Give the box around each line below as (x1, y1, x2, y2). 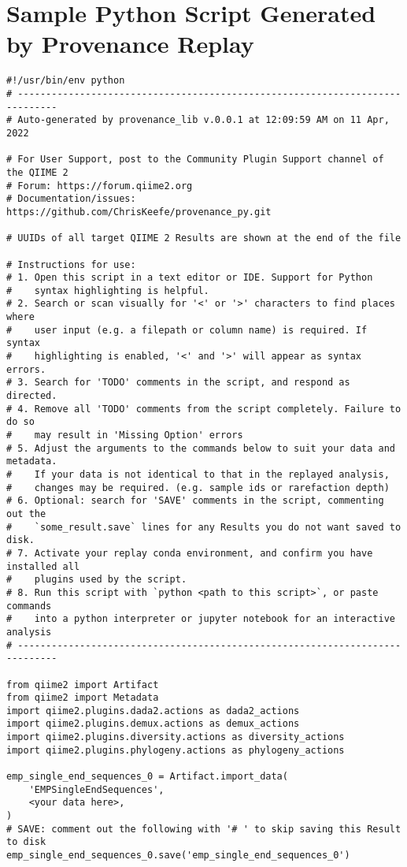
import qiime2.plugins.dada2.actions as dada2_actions (6, 705, 300, 716)
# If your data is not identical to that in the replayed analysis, (6, 469, 390, 480)
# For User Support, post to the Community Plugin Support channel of (6, 154, 384, 166)
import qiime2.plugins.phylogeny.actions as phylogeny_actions (6, 744, 345, 756)
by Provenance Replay (6, 28, 254, 60)
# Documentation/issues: (6, 193, 136, 205)
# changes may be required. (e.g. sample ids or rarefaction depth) (6, 482, 390, 493)
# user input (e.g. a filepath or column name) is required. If (6, 324, 368, 336)
